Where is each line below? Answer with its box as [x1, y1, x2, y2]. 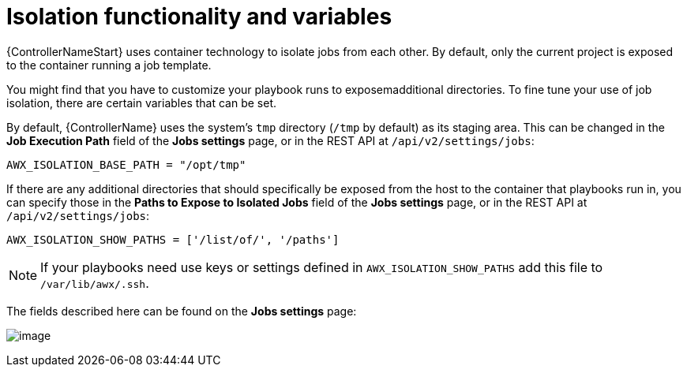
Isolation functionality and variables [6, 3, 392, 30]
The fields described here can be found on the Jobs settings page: [6, 304, 357, 318]
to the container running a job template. [6, 58, 212, 72]
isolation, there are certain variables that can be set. [6, 95, 277, 110]
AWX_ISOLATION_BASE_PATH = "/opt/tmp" [6, 158, 246, 171]
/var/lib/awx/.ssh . [40, 274, 149, 291]
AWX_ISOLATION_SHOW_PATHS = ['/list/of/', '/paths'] [6, 233, 340, 246]
